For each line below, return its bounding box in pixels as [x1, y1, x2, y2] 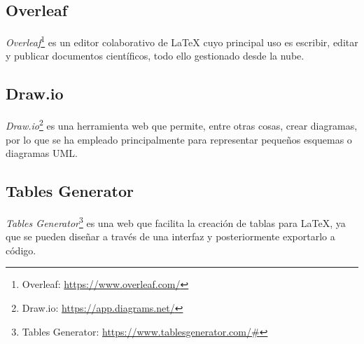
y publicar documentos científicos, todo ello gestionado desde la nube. [6, 48, 304, 63]
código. [6, 242, 36, 257]
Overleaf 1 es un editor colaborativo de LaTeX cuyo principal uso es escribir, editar [6, 33, 358, 49]
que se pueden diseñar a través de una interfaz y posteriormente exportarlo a [6, 229, 335, 244]
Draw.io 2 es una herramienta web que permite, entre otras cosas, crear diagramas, [6, 116, 358, 132]
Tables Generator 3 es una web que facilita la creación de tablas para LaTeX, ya [6, 213, 346, 230]
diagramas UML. [6, 146, 78, 160]
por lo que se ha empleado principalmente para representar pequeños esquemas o [6, 132, 352, 146]
